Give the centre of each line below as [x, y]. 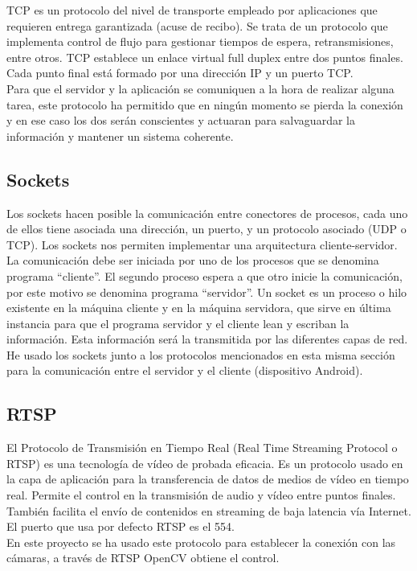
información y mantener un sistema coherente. [120, 136]
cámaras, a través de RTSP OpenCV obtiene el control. [143, 558]
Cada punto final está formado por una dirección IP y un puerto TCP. [180, 73]
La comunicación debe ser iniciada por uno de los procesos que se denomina [193, 260]
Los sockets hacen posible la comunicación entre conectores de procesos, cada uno [207, 213]
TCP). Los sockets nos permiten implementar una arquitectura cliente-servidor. [202, 244]
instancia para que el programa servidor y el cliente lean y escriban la [178, 323]
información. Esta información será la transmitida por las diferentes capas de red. [207, 339]
